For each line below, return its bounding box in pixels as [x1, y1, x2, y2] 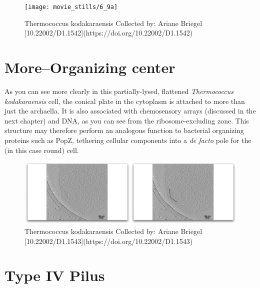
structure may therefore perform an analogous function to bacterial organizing [4, 125, 244, 135]
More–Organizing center [4, 57, 175, 77]
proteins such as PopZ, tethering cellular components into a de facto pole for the [4, 134, 251, 145]
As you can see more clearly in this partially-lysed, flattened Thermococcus [4, 85, 233, 96]
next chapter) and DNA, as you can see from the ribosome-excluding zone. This [4, 115, 249, 125]
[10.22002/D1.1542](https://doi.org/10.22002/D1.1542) [24, 27, 193, 38]
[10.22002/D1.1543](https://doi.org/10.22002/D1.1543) [24, 235, 193, 246]
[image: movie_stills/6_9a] [24, 3, 118, 10]
